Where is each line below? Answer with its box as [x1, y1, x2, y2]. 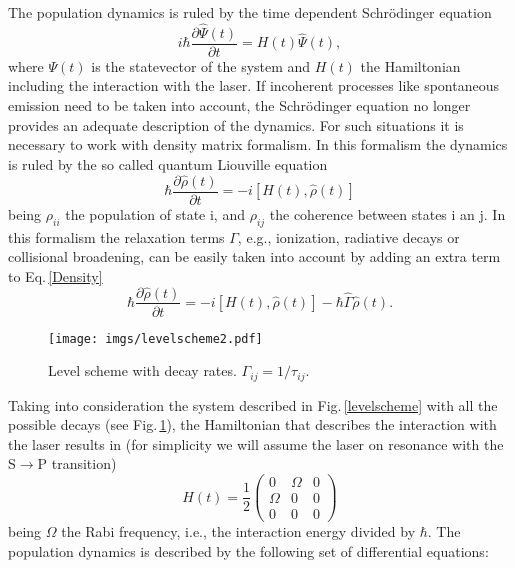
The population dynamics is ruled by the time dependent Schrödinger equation [8, 2, 492, 22]
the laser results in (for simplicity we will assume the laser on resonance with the [8, 433, 504, 454]
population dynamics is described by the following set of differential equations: [8, 540, 489, 561]
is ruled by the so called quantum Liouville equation [8, 153, 328, 174]
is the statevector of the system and [91, 55, 311, 76]
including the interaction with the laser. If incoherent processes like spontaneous [8, 75, 500, 96]
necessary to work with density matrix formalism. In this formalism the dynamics [8, 134, 508, 155]
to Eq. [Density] [8, 265, 103, 286]
